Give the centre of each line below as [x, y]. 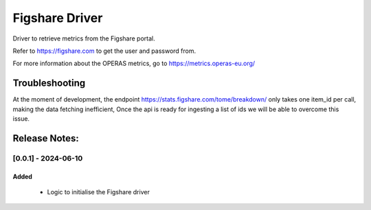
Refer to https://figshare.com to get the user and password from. [104, 51]
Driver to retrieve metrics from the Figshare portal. [84, 38]
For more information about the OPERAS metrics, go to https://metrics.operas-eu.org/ [134, 63]
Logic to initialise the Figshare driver [99, 191]
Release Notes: [46, 138]
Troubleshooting [49, 83]
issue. [21, 119]
